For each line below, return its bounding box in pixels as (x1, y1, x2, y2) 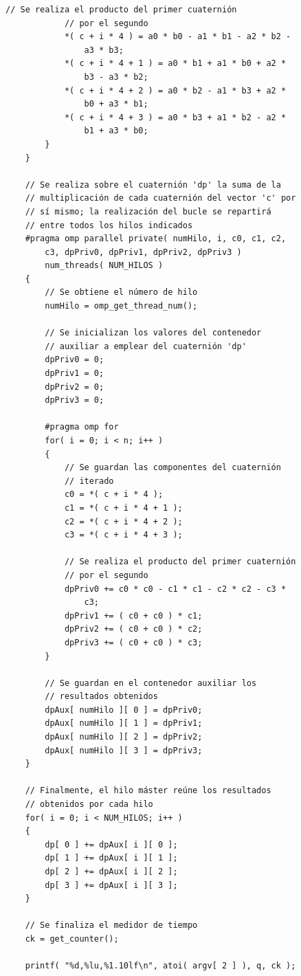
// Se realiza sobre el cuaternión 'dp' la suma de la (25, 179, 281, 190)
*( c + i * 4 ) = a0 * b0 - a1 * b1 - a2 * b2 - (64, 32, 291, 42)
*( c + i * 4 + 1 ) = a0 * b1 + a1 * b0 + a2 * (64, 58, 287, 69)
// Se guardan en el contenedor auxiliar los (45, 678, 257, 688)
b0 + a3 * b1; (84, 99, 148, 109)
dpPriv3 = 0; (45, 395, 104, 406)
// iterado (64, 476, 114, 486)
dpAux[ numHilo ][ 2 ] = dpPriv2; (45, 732, 203, 742)
